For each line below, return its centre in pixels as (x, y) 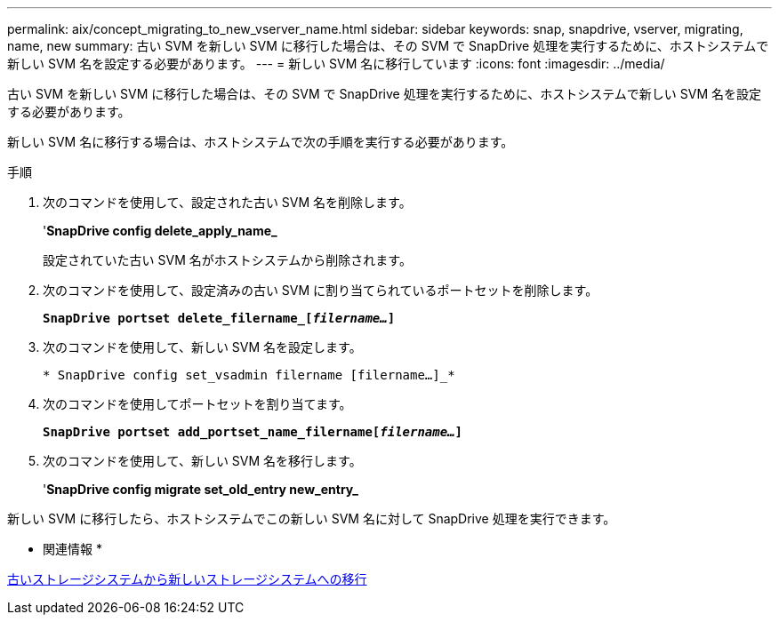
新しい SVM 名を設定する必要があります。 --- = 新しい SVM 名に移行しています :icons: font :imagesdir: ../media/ (336, 64)
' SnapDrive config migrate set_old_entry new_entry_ (201, 489)
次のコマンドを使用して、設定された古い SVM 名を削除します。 (227, 202)
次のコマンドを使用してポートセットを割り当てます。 (197, 404)
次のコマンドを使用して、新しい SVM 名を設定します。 (202, 347)
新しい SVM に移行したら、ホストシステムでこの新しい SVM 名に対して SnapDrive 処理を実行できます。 (312, 518)
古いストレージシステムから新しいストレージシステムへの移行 (187, 579)
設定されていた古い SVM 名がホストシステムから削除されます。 (227, 260)
